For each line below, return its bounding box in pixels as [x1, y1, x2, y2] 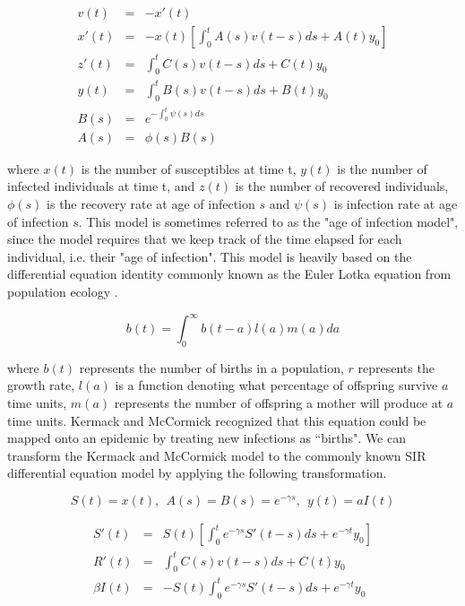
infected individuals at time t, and [7, 177, 195, 195]
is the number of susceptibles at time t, [81, 159, 297, 177]
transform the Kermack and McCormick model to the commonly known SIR [7, 446, 426, 464]
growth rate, [7, 376, 75, 394]
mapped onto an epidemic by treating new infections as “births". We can [7, 429, 406, 447]
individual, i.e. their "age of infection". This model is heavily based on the [7, 247, 412, 265]
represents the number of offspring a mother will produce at [114, 394, 443, 412]
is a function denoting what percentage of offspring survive [115, 376, 438, 394]
